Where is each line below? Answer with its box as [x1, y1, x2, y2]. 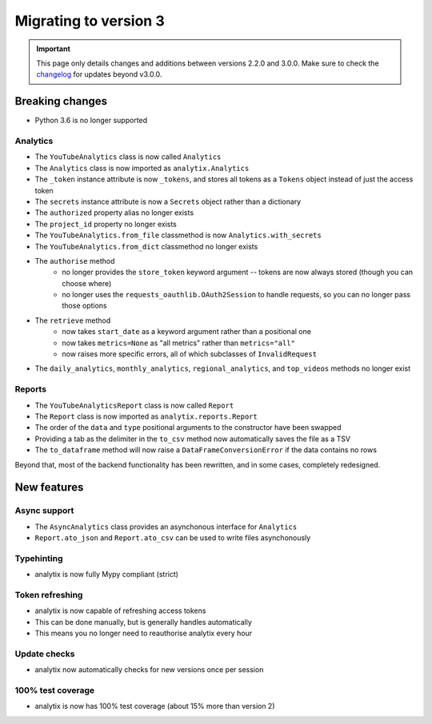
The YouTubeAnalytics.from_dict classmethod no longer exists [34, 241, 258, 251]
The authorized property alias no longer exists [34, 208, 194, 217]
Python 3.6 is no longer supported [34, 116, 148, 125]
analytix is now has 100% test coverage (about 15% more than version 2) [34, 702, 275, 711]
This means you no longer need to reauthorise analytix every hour [34, 628, 253, 638]
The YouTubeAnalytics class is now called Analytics [34, 152, 222, 161]
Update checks [14, 648, 75, 659]
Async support [14, 505, 74, 516]
